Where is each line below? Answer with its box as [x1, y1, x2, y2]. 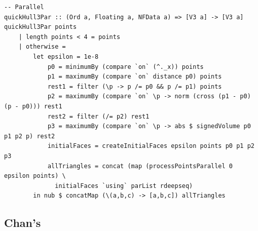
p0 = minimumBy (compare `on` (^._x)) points [47, 63, 204, 70]
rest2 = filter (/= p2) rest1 [47, 112, 150, 120]
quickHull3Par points [4, 23, 77, 31]
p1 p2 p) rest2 [4, 132, 55, 140]
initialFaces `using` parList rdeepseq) [55, 182, 193, 189]
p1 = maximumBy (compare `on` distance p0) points [47, 73, 222, 81]
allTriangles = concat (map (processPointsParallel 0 [47, 162, 233, 170]
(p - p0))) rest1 [4, 102, 62, 110]
